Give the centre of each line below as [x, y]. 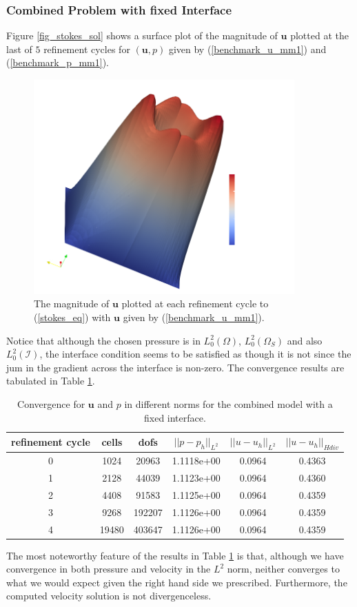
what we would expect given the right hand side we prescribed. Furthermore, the [177, 582]
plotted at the [319, 35]
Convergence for [51, 403]
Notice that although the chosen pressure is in [103, 340]
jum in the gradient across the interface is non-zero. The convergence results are [175, 367]
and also [305, 340]
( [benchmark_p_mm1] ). [58, 62]
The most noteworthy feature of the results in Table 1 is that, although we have [175, 555]
